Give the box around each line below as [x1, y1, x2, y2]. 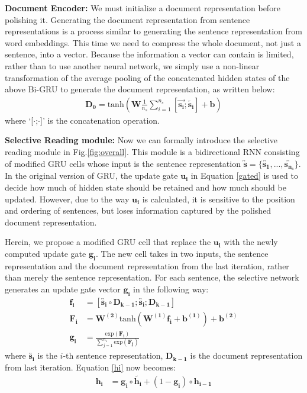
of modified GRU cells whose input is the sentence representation [5, 157, 241, 169]
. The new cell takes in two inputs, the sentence [95, 247, 269, 259]
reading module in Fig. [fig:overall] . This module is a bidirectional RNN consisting [5, 145, 300, 157]
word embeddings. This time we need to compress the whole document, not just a [5, 36, 301, 49]
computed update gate [5, 247, 86, 259]
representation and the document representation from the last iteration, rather [5, 259, 289, 272]
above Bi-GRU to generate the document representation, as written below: [5, 83, 275, 95]
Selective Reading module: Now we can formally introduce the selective [5, 134, 278, 146]
